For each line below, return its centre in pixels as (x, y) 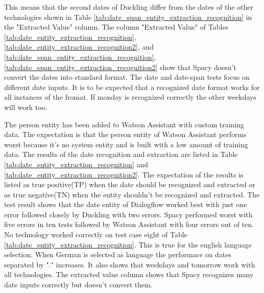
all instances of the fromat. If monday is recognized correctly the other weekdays (130, 97)
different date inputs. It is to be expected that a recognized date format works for (132, 87)
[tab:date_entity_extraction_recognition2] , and (79, 47)
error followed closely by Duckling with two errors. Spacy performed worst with (128, 214)
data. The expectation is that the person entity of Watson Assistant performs (125, 134)
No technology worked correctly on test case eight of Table (96, 234)
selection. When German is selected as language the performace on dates (118, 254)
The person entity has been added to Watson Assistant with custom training (124, 124)
